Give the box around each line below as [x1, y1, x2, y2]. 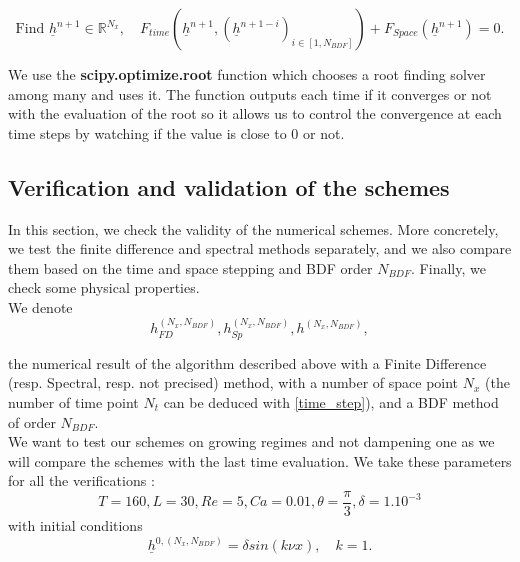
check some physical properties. [8, 277, 200, 298]
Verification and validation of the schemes [8, 171, 450, 202]
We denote [8, 296, 73, 317]
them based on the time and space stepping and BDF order [8, 257, 373, 278]
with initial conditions [8, 515, 143, 535]
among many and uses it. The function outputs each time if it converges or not [8, 83, 492, 104]
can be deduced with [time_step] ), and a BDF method [163, 391, 499, 412]
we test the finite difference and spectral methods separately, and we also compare [8, 238, 512, 259]
